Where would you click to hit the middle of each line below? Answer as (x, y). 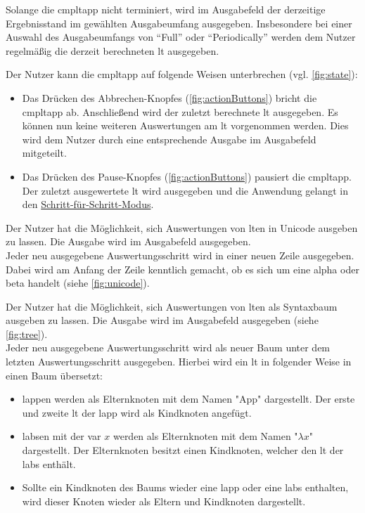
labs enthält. (49, 463)
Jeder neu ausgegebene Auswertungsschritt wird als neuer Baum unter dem (168, 348)
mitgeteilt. (44, 153)
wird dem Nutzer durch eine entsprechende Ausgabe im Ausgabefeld (169, 139)
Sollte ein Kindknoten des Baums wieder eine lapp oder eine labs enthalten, (185, 487)
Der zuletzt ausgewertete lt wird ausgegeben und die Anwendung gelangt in (185, 190)
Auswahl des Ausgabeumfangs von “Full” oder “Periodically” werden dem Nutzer (181, 37)
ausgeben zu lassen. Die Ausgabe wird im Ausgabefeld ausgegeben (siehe (162, 320)
